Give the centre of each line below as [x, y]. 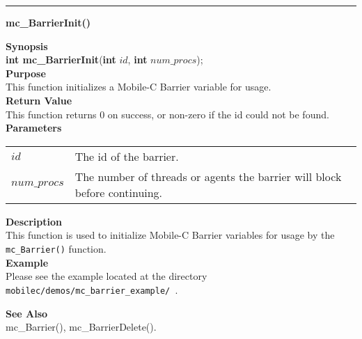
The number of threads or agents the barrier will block [208, 176]
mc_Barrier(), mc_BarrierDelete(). [81, 327]
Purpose [26, 73]
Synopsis [27, 46]
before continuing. [119, 192]
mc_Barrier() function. [56, 248]
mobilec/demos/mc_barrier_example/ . [92, 289]
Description [34, 221]
